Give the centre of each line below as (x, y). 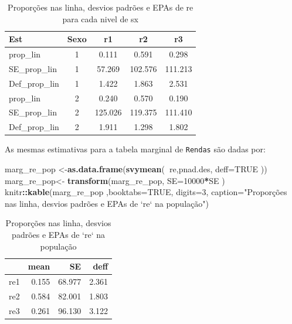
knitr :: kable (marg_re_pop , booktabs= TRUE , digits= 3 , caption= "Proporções (146, 192)
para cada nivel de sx (101, 18)
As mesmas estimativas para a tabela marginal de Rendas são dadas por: (135, 149)
